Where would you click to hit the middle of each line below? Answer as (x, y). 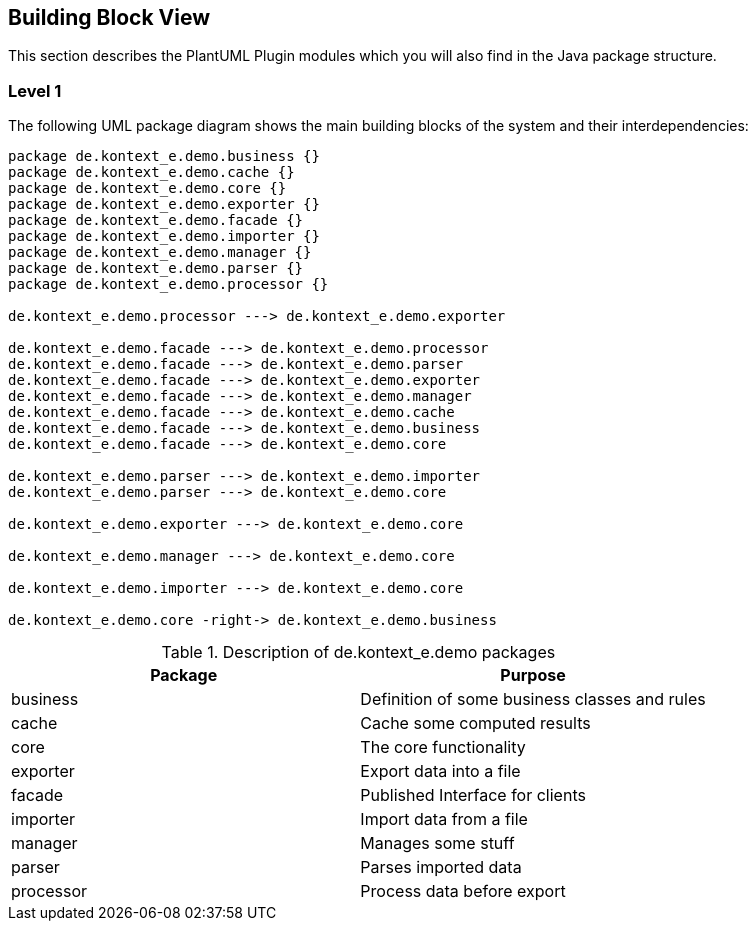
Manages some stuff (437, 843)
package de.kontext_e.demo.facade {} (156, 220)
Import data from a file (444, 819)
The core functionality (443, 747)
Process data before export (463, 891)
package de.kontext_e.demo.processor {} (168, 284)
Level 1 (35, 90)
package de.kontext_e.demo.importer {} (164, 236)
